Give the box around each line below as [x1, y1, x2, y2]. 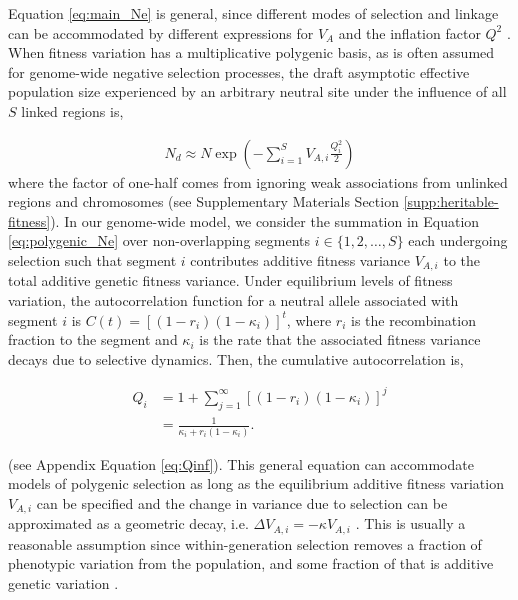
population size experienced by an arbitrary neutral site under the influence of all [8, 81, 507, 102]
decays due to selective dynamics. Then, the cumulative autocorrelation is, [8, 348, 464, 369]
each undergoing [408, 230, 508, 251]
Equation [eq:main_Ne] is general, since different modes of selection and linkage [8, 3, 499, 23]
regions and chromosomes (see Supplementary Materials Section [8, 191, 399, 212]
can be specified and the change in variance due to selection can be [36, 492, 448, 513]
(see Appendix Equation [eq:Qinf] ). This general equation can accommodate [8, 453, 474, 474]
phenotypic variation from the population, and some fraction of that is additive [8, 553, 494, 574]
